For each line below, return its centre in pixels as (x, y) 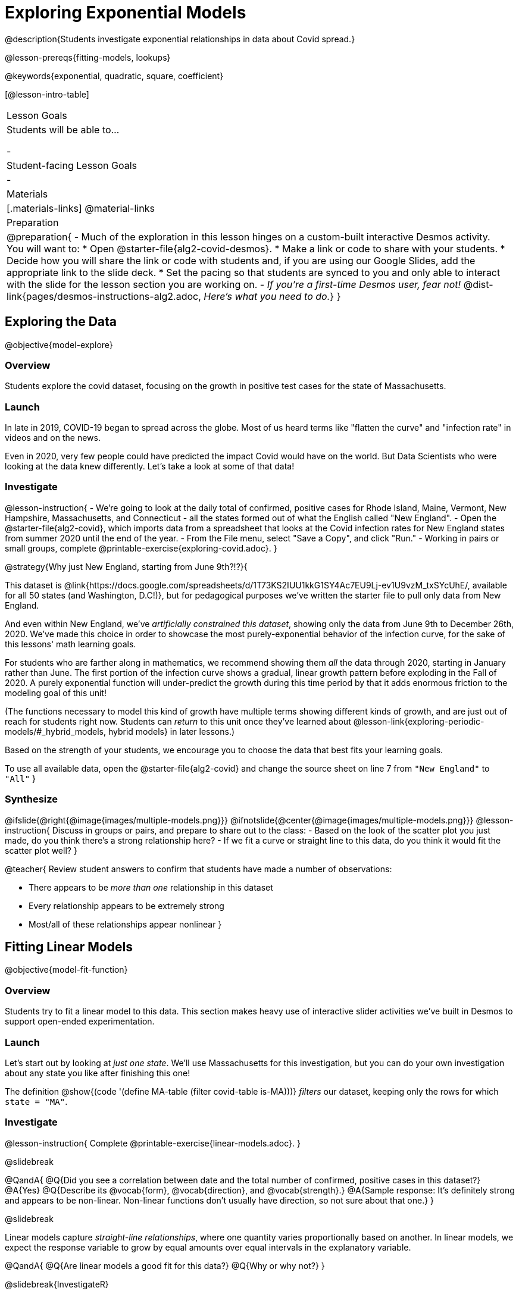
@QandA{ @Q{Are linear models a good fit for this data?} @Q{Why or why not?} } (165, 1265)
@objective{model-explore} (59, 344)
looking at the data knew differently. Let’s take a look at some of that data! (150, 466)
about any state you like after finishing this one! (98, 1073)
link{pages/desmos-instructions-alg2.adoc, (104, 296)
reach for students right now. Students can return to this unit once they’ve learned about (178, 721)
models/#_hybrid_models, (55, 731)
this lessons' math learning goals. (71, 644)
